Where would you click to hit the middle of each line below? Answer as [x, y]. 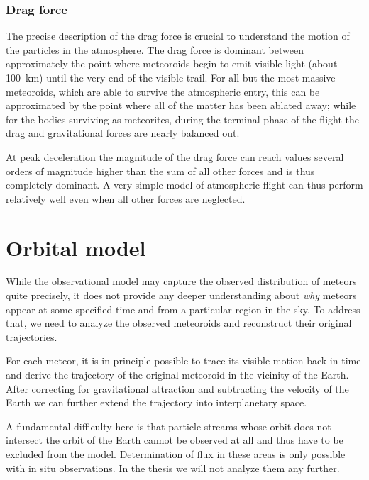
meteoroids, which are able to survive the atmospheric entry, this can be [163, 91]
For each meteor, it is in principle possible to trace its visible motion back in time [183, 361]
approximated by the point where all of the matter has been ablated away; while [181, 105]
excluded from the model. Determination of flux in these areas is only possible [176, 454]
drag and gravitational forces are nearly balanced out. [123, 133]
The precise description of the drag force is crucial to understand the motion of [178, 36]
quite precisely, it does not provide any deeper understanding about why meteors [181, 295]
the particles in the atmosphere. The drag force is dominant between [155, 49]
